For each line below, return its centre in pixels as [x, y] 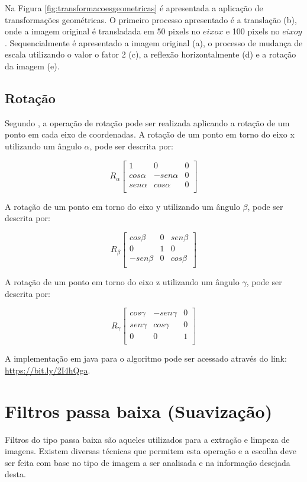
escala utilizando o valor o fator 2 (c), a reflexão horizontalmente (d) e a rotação [151, 54]
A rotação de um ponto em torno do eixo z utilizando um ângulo [122, 281]
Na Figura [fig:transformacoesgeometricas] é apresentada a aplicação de [134, 8]
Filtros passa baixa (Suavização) [139, 411]
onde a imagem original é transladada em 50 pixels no [103, 31]
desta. [15, 474]
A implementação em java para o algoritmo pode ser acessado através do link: [146, 358]
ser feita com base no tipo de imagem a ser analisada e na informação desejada [148, 462]
